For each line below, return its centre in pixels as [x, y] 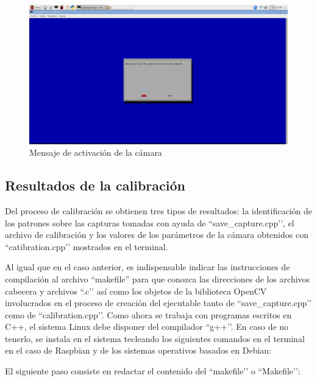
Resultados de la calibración [95, 185]
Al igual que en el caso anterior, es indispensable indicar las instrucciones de [148, 267]
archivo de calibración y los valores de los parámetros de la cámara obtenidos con [157, 235]
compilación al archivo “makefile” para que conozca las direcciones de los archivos [158, 278]
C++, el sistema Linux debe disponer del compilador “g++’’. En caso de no [147, 327]
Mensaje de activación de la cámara [96, 152]
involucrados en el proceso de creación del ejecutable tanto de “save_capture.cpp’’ [158, 303]
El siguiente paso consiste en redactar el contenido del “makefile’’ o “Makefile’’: [153, 371]
